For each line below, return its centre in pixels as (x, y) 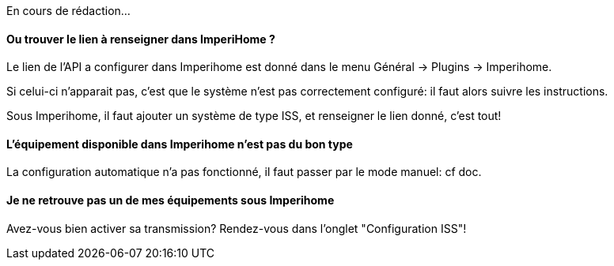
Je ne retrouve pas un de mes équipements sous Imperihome (171, 200)
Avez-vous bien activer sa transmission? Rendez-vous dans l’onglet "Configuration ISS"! (237, 228)
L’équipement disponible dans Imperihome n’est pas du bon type (180, 144)
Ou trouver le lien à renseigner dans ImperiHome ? (141, 39)
